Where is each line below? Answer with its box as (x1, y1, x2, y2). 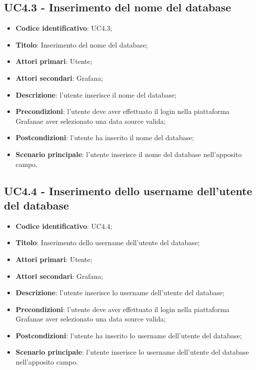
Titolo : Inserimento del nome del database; (15, 39, 148, 50)
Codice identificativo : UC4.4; (15, 220, 112, 231)
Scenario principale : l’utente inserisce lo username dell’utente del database (15, 347, 249, 357)
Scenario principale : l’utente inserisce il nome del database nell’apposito (15, 149, 242, 159)
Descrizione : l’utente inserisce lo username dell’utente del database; (15, 287, 224, 298)
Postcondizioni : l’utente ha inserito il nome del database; (15, 132, 194, 143)
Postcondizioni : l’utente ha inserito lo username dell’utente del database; (15, 330, 242, 340)
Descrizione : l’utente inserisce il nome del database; (15, 89, 176, 100)
